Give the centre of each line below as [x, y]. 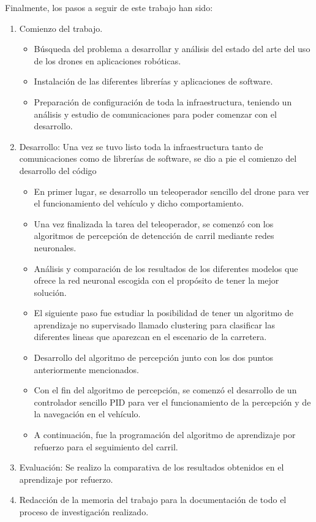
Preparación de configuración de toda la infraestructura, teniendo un [163, 101]
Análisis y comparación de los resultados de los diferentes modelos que [166, 268]
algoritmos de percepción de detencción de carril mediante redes [154, 236]
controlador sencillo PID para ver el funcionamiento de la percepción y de [172, 402]
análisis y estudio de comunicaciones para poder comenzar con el [155, 114]
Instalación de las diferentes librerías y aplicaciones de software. [153, 81]
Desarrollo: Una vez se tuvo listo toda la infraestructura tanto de [141, 146]
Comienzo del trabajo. [61, 28]
